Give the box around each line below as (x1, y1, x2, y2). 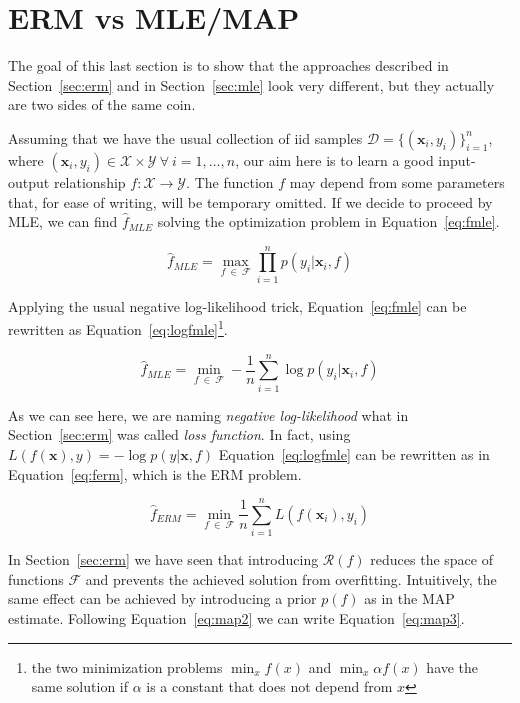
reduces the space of (370, 549, 493, 570)
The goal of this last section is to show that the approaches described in (8, 55, 449, 76)
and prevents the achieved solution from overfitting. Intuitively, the (85, 568, 497, 589)
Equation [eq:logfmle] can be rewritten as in (218, 443, 490, 464)
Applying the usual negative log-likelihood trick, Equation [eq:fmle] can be (8, 295, 467, 316)
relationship (53, 171, 126, 192)
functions (8, 568, 64, 589)
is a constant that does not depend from (146, 676, 393, 697)
